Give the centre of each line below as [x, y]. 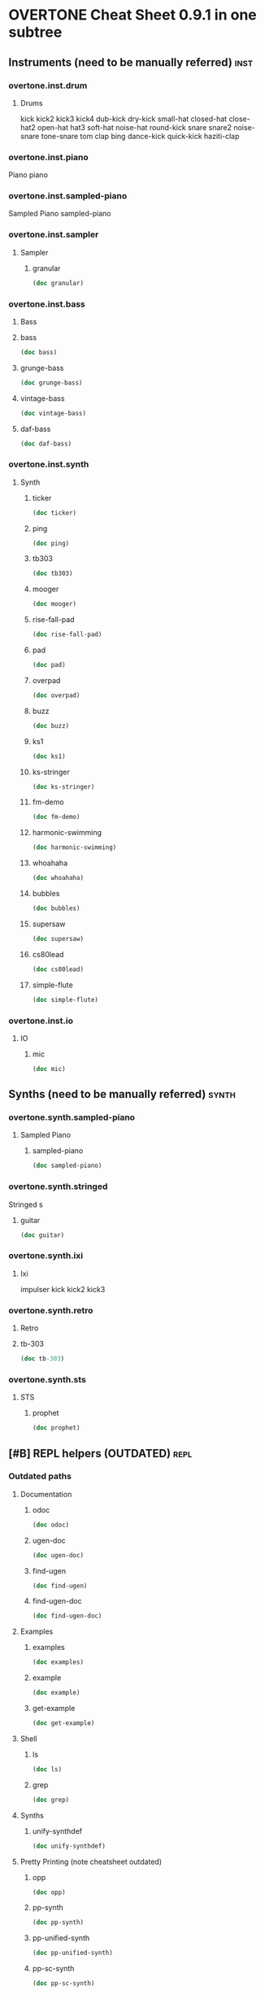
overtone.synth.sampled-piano [72, 1117]
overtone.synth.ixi [46, 1256]
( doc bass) [39, 352]
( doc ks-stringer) [63, 786]
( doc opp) [49, 1892]
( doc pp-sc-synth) [63, 1983]
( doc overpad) [56, 695]
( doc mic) [49, 1069]
